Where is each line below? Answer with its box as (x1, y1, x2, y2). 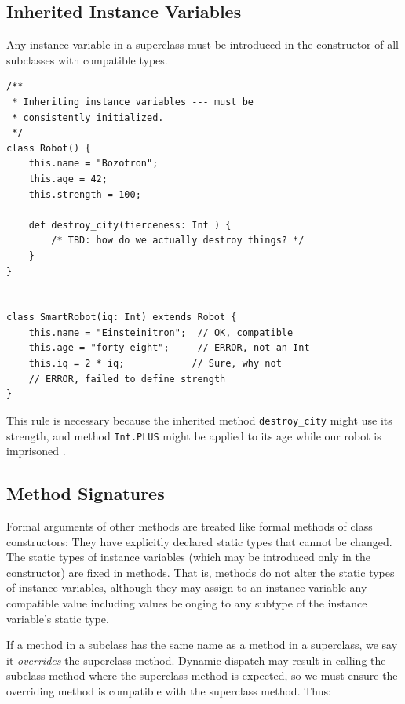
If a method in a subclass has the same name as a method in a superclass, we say (6, 637, 398, 653)
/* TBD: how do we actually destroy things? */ (51, 235, 305, 246)
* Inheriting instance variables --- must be (12, 96, 254, 108)
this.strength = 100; (28, 188, 141, 200)
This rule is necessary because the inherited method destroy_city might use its (6, 411, 392, 428)
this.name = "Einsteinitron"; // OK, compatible (28, 326, 294, 338)
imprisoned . (6, 443, 66, 459)
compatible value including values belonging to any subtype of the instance (6, 594, 367, 611)
